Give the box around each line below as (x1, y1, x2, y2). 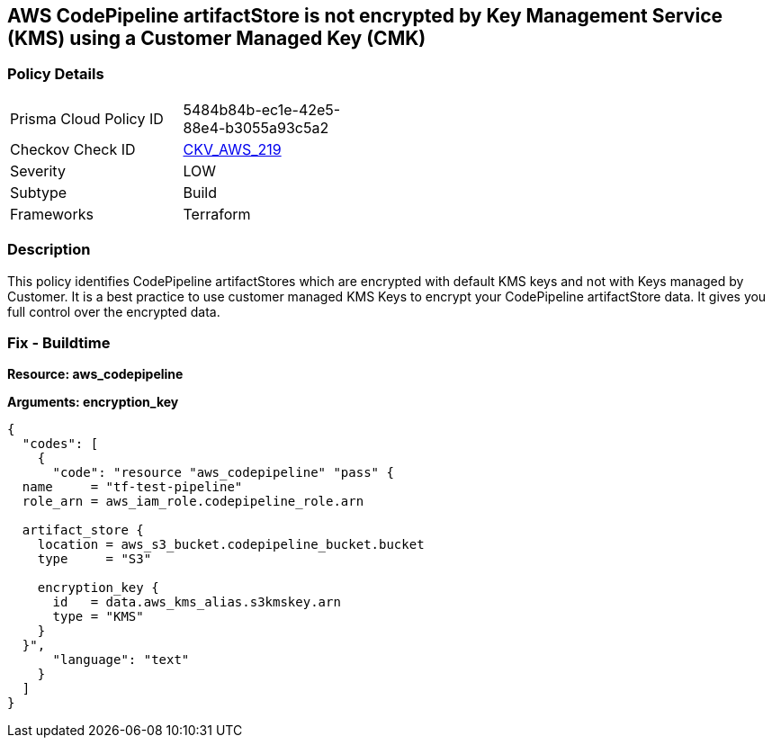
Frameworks (10, 204, 94, 223)
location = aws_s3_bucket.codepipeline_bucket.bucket (37, 537, 425, 552)
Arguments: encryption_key (7, 394, 179, 410)
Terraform (183, 204, 251, 223)
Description (7, 240, 91, 259)
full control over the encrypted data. (7, 303, 220, 319)
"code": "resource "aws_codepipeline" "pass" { (52, 465, 394, 480)
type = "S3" (37, 552, 152, 567)
